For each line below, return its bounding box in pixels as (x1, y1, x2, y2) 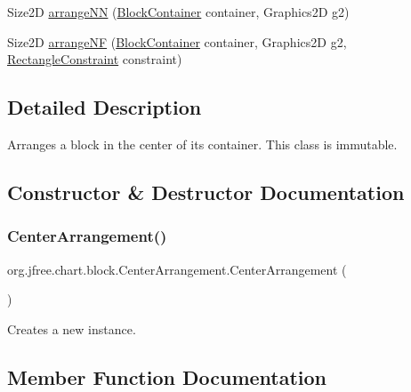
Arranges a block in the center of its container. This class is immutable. (7, 134, 398, 153)
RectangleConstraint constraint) (7, 50, 182, 68)
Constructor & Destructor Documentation (7, 178, 405, 205)
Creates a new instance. (7, 319, 136, 338)
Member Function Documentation (7, 363, 327, 390)
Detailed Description (7, 93, 202, 121)
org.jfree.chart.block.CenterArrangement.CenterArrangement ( (7, 260, 347, 278)
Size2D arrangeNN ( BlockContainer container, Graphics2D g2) (7, 3, 350, 20)
